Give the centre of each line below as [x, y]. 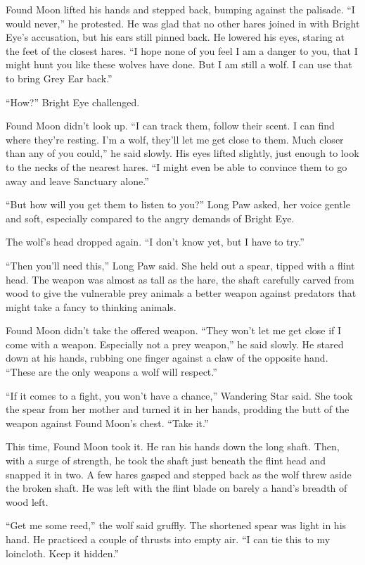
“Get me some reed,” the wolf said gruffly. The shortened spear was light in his [176, 525]
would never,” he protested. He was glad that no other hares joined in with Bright [183, 23]
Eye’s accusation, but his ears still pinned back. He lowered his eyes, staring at [175, 37]
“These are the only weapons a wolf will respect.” [111, 372]
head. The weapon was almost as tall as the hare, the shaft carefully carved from [180, 279]
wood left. [27, 501]
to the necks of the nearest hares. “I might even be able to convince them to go [177, 166]
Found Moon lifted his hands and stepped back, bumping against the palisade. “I [180, 9]
